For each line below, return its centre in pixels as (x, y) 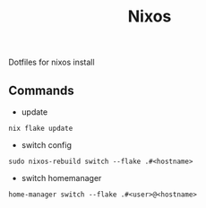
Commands (42, 90)
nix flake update (41, 128)
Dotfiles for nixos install (51, 62)
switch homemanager (61, 178)
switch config (47, 145)
